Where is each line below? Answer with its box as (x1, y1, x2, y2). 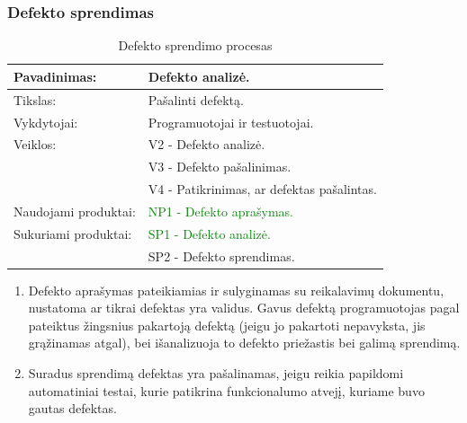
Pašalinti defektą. (148, 90, 244, 109)
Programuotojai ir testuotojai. (148, 112, 314, 131)
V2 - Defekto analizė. (148, 135, 265, 154)
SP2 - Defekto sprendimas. (148, 246, 295, 265)
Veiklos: (13, 135, 57, 154)
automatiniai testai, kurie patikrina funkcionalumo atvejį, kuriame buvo (28, 381, 425, 400)
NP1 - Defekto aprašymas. (148, 201, 294, 220)
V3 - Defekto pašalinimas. (148, 157, 292, 176)
